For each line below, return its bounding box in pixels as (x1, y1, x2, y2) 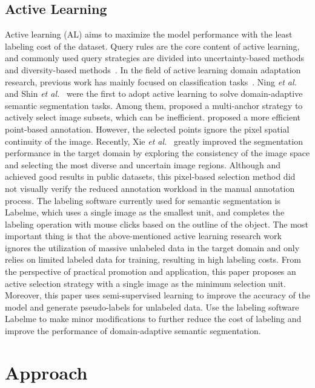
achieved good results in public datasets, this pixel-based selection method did (5, 170, 296, 183)
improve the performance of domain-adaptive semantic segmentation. (5, 324, 261, 337)
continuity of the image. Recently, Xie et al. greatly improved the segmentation (5, 134, 303, 147)
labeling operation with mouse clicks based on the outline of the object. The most (5, 217, 308, 230)
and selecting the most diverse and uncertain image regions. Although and (5, 158, 281, 171)
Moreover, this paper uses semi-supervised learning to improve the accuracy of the (5, 289, 310, 301)
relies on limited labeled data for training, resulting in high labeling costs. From (5, 253, 301, 266)
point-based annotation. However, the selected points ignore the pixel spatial (5, 122, 290, 135)
